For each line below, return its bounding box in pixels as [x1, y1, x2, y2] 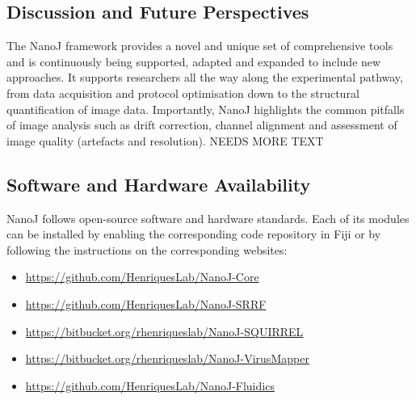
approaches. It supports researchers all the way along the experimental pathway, [6, 69, 403, 86]
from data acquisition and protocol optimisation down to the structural [6, 84, 359, 101]
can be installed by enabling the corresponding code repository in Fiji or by [6, 225, 381, 242]
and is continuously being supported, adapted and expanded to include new [6, 53, 381, 69]
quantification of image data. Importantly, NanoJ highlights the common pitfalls [6, 100, 405, 117]
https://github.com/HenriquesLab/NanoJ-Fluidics [25, 377, 275, 394]
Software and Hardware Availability [6, 171, 311, 196]
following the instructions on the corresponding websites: [6, 241, 288, 258]
